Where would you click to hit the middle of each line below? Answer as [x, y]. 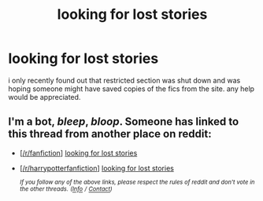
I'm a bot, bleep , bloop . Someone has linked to [124, 122]
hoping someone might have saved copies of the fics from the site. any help [131, 89]
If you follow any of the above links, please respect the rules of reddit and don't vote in [137, 182]
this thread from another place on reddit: [110, 134]
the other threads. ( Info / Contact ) [66, 189]
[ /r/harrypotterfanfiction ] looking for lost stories [97, 168]
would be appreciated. [44, 97]
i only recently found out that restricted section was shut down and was [124, 80]
